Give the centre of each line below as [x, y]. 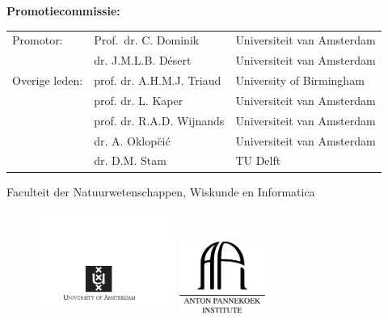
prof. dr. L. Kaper [139, 100]
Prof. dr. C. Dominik [147, 40]
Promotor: [38, 40]
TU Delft [258, 160]
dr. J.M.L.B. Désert [143, 60]
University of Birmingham [300, 80]
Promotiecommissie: [63, 11]
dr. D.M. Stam [130, 160]
